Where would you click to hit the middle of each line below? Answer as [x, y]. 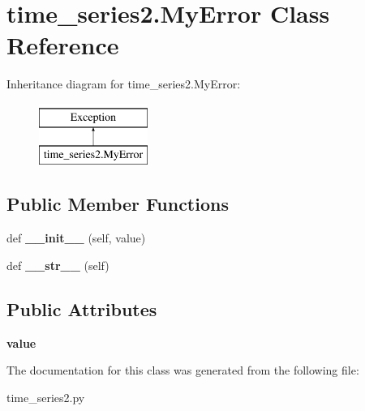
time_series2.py [46, 397]
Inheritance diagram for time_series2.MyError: [124, 84]
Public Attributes [82, 308]
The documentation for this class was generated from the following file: [183, 370]
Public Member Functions [118, 204]
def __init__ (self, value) [76, 238]
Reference [63, 45]
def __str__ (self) [58, 265]
